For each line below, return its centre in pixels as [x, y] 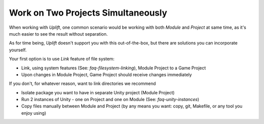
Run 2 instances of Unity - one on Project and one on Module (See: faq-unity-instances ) [110, 100]
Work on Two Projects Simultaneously [88, 13]
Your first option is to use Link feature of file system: [62, 59]
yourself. [18, 50]
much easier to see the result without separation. [58, 34]
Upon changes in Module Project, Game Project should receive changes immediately [107, 74]
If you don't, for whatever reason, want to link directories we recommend [82, 83]
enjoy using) [34, 113]
